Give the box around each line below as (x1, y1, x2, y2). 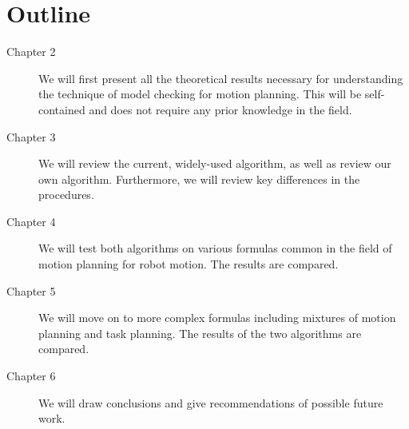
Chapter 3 (6, 128, 56, 145)
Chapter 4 (6, 213, 56, 229)
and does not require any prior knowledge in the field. (89, 101, 352, 117)
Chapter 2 (6, 43, 56, 60)
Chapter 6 (6, 367, 56, 384)
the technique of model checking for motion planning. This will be (38, 85, 362, 102)
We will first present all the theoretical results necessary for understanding (38, 70, 403, 86)
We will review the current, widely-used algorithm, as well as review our (38, 155, 391, 172)
